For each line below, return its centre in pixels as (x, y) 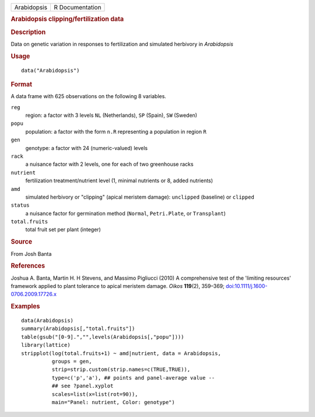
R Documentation (77, 7)
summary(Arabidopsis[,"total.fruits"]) (78, 329)
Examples (25, 307)
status (20, 205)
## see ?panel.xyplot (83, 386)
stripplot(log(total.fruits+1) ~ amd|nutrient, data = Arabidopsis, (121, 353)
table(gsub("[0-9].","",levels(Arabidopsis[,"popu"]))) (103, 337)
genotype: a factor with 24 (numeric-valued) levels (87, 148)
